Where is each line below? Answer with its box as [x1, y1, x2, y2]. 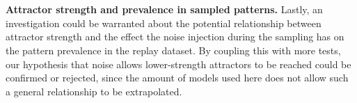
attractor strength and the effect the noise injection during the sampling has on [6, 29, 344, 44]
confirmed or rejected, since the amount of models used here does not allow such [6, 70, 349, 85]
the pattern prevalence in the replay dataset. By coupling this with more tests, [6, 42, 341, 57]
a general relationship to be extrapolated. [6, 84, 182, 98]
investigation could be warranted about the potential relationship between [6, 15, 322, 30]
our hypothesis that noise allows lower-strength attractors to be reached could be [6, 56, 351, 71]
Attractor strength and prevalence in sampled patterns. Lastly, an [6, 2, 323, 17]
